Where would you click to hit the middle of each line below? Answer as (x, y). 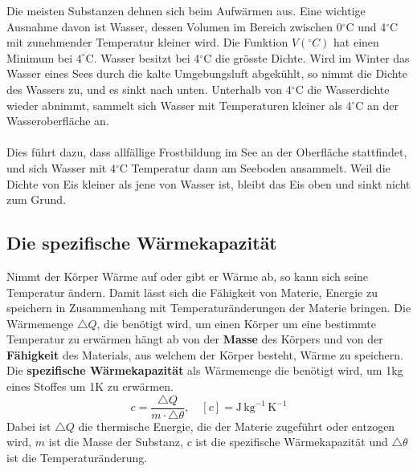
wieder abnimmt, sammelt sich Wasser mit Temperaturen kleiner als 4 (179, 105)
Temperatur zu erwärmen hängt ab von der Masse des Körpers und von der (195, 339)
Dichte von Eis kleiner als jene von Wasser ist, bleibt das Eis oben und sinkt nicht (208, 183)
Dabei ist (29, 426)
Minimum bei (40, 57)
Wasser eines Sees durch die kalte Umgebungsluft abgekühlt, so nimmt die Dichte (207, 73)
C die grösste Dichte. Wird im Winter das (307, 57)
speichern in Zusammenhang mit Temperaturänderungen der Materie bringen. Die (209, 308)
